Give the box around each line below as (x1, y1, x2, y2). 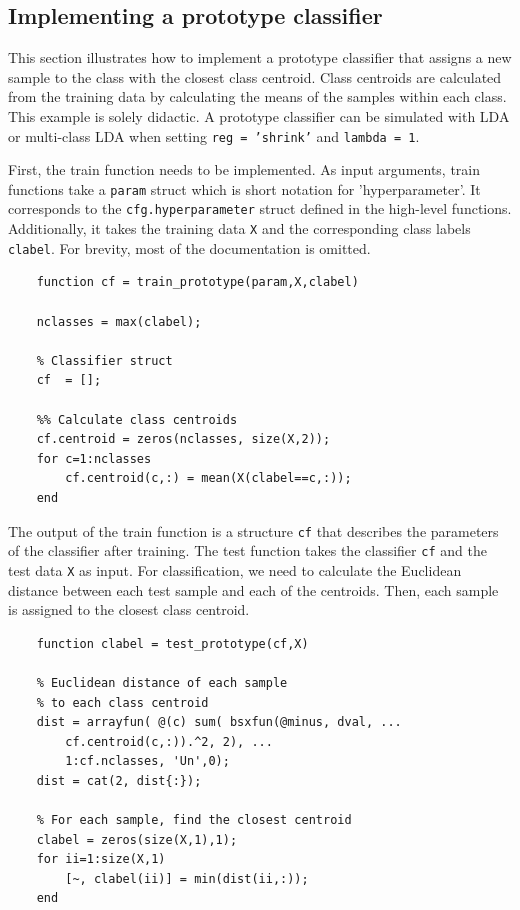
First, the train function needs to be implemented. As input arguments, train (8, 159, 481, 180)
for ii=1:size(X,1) (36, 852, 166, 867)
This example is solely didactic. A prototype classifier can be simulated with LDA (8, 105, 510, 126)
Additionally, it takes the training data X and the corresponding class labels (8, 218, 471, 239)
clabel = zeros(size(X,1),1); (36, 832, 238, 847)
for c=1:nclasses (36, 451, 152, 466)
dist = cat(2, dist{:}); (36, 773, 202, 788)
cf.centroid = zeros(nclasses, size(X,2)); (36, 432, 331, 447)
